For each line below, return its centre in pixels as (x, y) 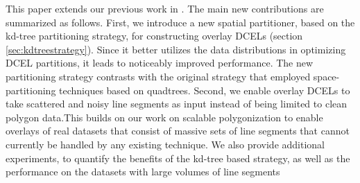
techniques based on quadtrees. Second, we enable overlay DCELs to (205, 90)
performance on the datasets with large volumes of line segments (143, 172)
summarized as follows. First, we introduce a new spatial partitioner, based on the (180, 22)
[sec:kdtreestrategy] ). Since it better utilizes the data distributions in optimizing (176, 49)
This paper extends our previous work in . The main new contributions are (165, 8)
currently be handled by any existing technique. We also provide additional (165, 144)
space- (326, 76)
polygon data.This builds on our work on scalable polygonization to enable (164, 117)
